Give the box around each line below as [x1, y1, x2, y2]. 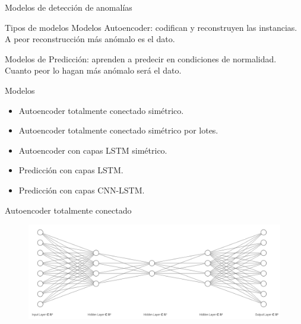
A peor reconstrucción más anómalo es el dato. [5, 33, 175, 45]
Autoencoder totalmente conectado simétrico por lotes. [18, 124, 218, 136]
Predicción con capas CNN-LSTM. [18, 183, 145, 196]
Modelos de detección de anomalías [5, 1, 132, 13]
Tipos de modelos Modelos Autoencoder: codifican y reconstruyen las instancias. [5, 21, 297, 33]
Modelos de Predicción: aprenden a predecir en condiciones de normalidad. [5, 52, 277, 65]
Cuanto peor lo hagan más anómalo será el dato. [5, 64, 182, 77]
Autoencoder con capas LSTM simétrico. [18, 144, 167, 156]
